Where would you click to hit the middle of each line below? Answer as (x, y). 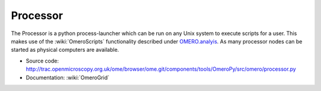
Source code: (42, 61)
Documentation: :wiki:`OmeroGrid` (67, 77)
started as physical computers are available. (65, 50)
